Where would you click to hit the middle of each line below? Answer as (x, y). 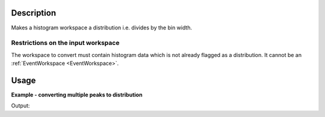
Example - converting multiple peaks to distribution (77, 94)
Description (34, 13)
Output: (20, 106)
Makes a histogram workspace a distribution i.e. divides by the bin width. (102, 28)
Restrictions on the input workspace (65, 43)
